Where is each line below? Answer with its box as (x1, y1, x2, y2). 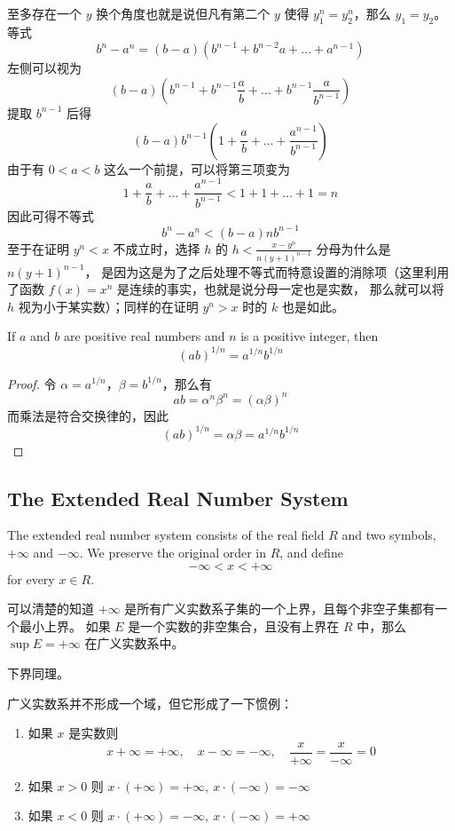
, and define (279, 543, 343, 562)
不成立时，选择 (113, 239, 200, 257)
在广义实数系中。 (84, 634, 184, 653)
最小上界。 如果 (19, 616, 111, 635)
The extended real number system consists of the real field (7, 526, 325, 544)
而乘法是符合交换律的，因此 (7, 406, 169, 424)
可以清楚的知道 (7, 599, 94, 618)
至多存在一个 (7, 4, 82, 22)
